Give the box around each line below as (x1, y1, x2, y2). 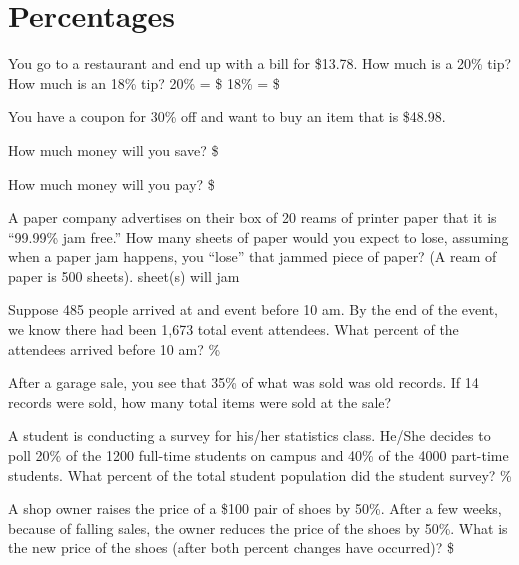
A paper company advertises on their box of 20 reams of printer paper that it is (8, 207, 497, 228)
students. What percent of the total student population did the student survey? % (8, 464, 512, 485)
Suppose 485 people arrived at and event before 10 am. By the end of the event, (8, 299, 498, 320)
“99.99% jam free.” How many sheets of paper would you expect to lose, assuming (8, 226, 509, 247)
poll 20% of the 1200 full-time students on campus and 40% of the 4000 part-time (8, 445, 509, 466)
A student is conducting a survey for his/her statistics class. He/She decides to (8, 425, 491, 446)
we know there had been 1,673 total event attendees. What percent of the (8, 319, 459, 340)
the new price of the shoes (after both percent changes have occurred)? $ (8, 537, 455, 558)
